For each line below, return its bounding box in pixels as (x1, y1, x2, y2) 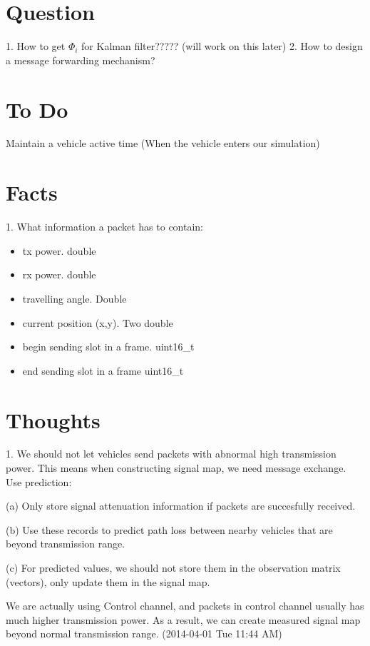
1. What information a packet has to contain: (6, 219, 204, 234)
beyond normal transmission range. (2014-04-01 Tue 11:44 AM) (6, 626, 282, 641)
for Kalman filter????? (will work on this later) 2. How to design (81, 39, 363, 54)
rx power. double (22, 267, 96, 282)
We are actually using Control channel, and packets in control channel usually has (6, 598, 364, 613)
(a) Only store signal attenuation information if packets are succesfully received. (6, 498, 356, 513)
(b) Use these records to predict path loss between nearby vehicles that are (6, 522, 333, 537)
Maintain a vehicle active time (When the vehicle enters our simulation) (6, 136, 320, 151)
